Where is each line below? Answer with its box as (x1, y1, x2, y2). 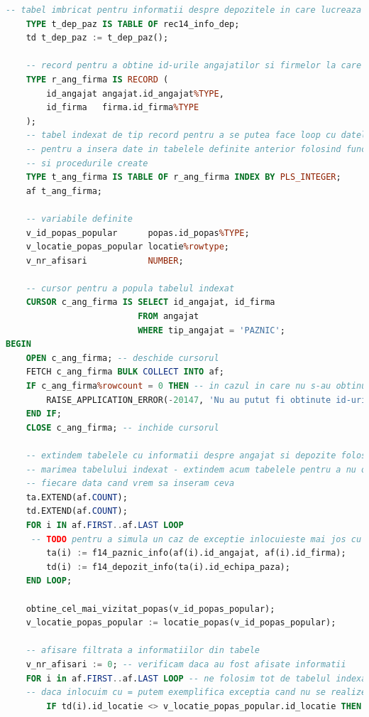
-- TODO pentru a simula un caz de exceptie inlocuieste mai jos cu (31, 534, 362, 544)
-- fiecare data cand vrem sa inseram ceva (26, 478, 235, 489)
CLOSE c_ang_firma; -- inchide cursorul (26, 422, 219, 433)
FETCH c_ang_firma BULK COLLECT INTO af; (26, 367, 224, 377)
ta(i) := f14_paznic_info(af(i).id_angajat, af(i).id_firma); (46, 548, 346, 559)
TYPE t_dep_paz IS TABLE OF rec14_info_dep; (26, 18, 240, 29)
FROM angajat (138, 311, 199, 322)
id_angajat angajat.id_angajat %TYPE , (46, 88, 224, 99)
